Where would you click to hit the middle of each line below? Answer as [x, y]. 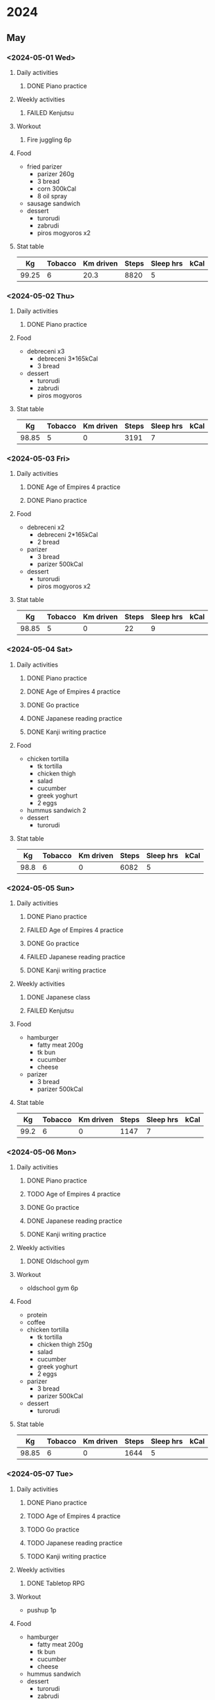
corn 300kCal [57, 189]
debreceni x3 [46, 352]
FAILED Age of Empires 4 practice [75, 930]
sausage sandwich [54, 203]
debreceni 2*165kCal [67, 535]
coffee [36, 1323]
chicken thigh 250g [65, 1345]
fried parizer [45, 166]
